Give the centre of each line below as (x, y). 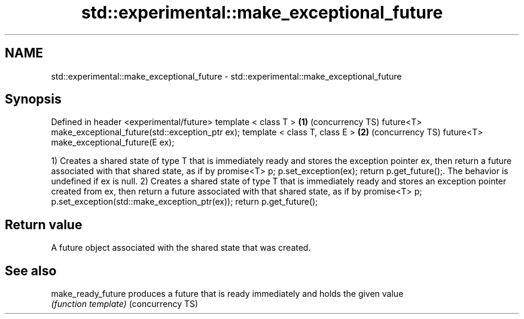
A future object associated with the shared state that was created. (181, 248)
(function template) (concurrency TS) (125, 304)
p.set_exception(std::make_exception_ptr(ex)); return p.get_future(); (185, 202)
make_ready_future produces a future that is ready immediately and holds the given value (227, 294)
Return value (44, 224)
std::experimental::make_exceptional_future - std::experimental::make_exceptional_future (226, 76)
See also (31, 271)
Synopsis (33, 99)
